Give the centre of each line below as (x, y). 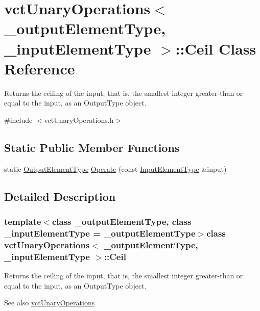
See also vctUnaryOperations (50, 303)
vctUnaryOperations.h (79, 120)
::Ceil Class (216, 48)
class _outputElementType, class (122, 221)
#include (18, 120)
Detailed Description (60, 196)
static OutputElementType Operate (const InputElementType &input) (115, 169)
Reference (40, 68)
